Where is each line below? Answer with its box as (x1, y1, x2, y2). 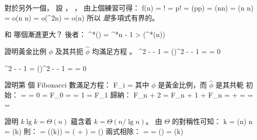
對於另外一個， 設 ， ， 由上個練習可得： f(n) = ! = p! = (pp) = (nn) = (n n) (4, 2, 254, 12)
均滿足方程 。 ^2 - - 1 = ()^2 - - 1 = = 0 (92, 46, 221, 56)
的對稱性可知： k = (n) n (172, 116, 253, 126)
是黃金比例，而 (158, 79, 207, 90)
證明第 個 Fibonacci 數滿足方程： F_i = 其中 (4, 79, 149, 90)
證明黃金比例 (4, 46, 46, 56)
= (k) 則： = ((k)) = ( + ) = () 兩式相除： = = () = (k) (4, 125, 184, 136)
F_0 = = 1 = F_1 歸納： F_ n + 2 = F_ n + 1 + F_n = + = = (49, 89, 253, 99)
